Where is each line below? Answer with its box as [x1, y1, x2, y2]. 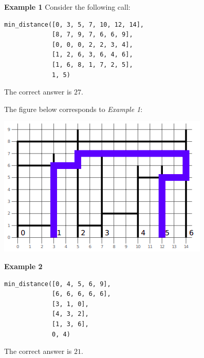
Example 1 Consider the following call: [4, 2, 131, 12]
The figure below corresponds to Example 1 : [4, 103, 143, 114]
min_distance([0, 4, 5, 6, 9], [4, 280, 111, 288]
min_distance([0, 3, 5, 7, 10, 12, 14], [4, 21, 144, 28]
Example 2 [4, 260, 43, 271]
